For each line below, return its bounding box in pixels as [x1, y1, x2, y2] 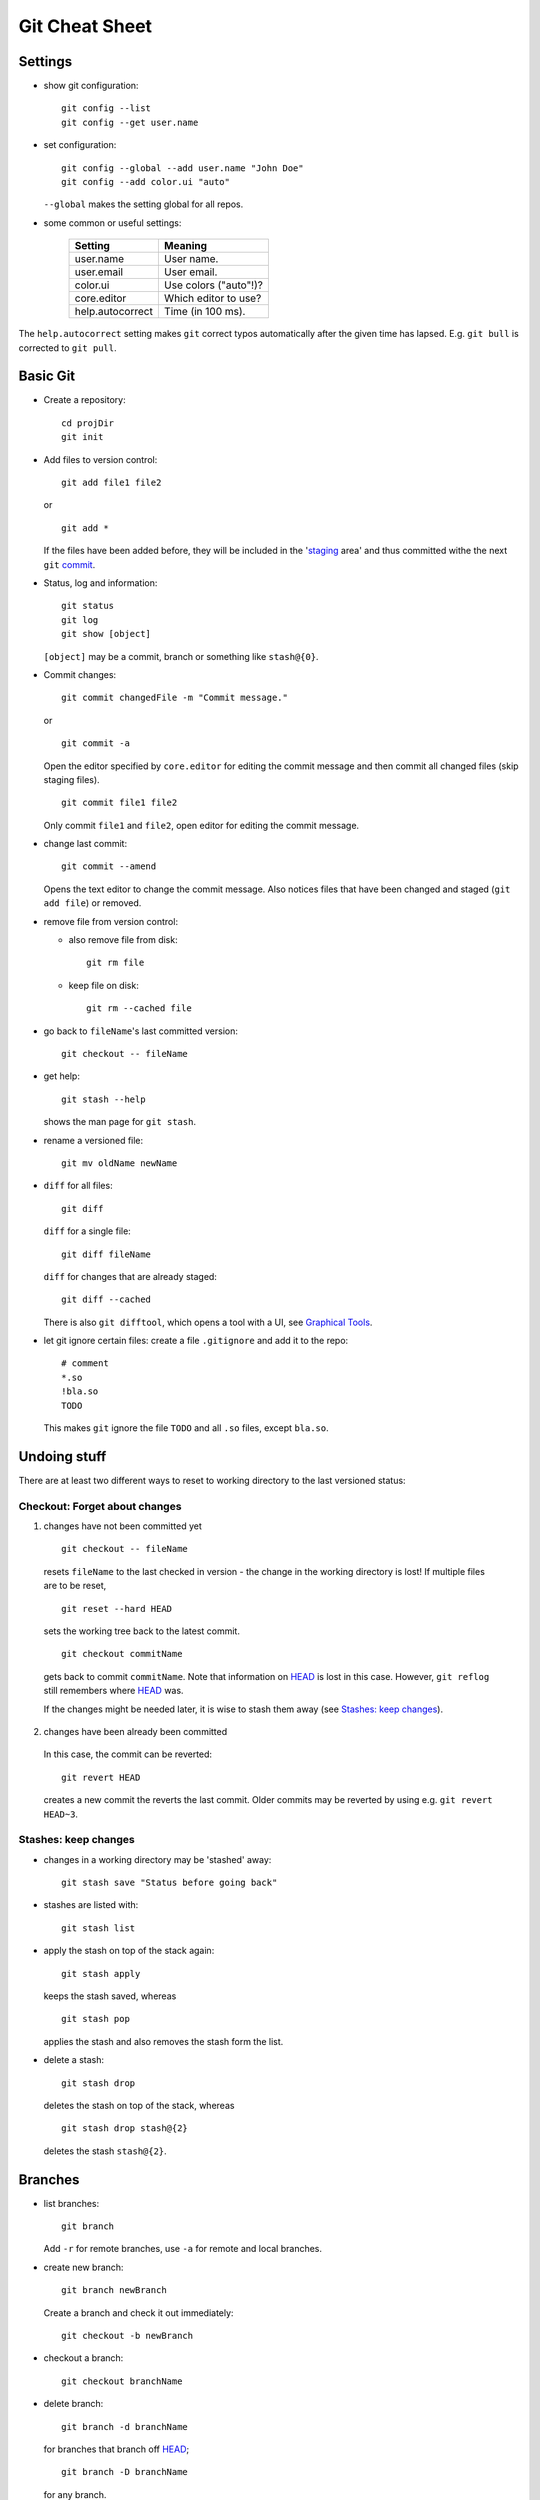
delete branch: [43, 2398, 104, 2410]
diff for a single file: [43, 1225, 132, 1237]
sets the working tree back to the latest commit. [43, 1625, 240, 1637]
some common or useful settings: [43, 216, 182, 229]
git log [61, 614, 99, 625]
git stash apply [61, 1968, 141, 1979]
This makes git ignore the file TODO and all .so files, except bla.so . [43, 1422, 329, 1434]
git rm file [86, 957, 145, 969]
